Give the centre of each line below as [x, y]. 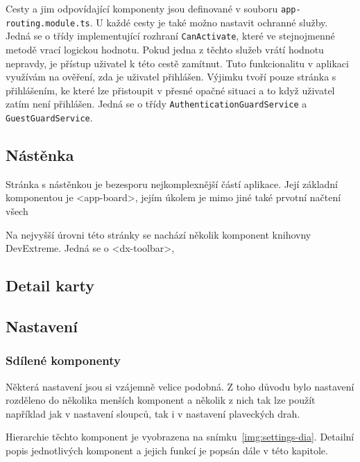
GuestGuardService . [49, 117]
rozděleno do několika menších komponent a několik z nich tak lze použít [161, 400]
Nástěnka [40, 155]
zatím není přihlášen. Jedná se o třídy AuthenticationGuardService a [156, 104]
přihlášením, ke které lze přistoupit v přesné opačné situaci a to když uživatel [170, 90]
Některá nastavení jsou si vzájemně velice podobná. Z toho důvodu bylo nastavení [180, 386]
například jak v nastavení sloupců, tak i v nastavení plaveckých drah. [153, 413]
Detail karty [50, 285]
